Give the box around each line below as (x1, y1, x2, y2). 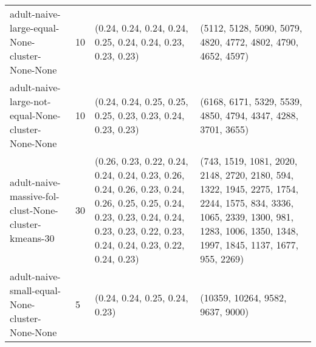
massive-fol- (10, 188, 60, 203)
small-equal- (10, 283, 61, 297)
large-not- (10, 94, 51, 108)
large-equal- (10, 21, 60, 35)
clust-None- (10, 202, 58, 217)
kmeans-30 (10, 230, 55, 245)
